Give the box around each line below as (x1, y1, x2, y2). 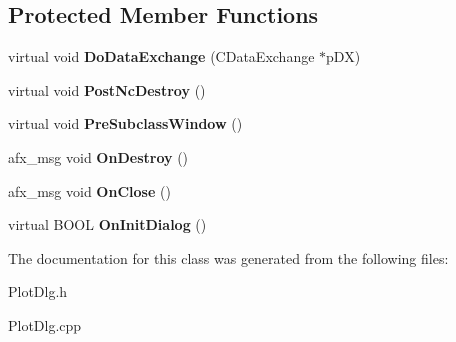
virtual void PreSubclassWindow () (8, 113, 243, 134)
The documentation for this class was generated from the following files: (8, 247, 449, 268)
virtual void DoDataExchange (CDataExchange (8, 46, 315, 67)
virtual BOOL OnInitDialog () (8, 214, 207, 235)
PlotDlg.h (8, 281, 68, 302)
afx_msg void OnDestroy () (8, 146, 189, 167)
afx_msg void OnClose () (8, 180, 171, 201)
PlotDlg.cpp (8, 314, 82, 335)
